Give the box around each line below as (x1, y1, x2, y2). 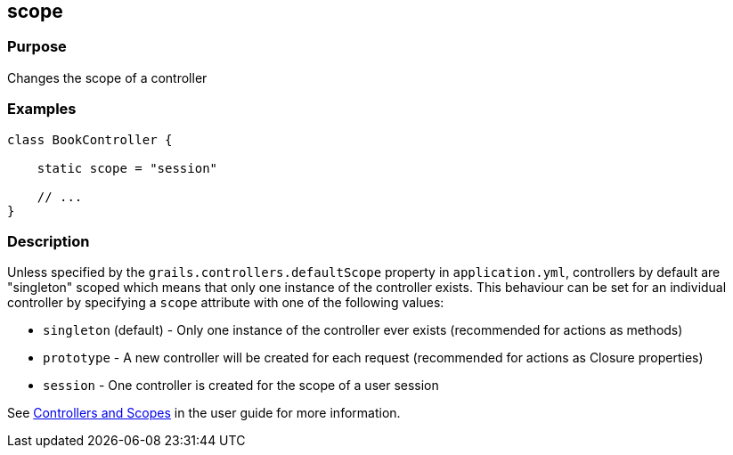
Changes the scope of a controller (7, 69, 208, 85)
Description (7, 232, 90, 250)
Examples (7, 100, 77, 118)
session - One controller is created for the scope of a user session (43, 378, 439, 394)
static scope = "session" (37, 160, 218, 175)
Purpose (7, 37, 67, 56)
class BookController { (7, 132, 173, 147)
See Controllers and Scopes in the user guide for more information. (7, 405, 401, 421)
